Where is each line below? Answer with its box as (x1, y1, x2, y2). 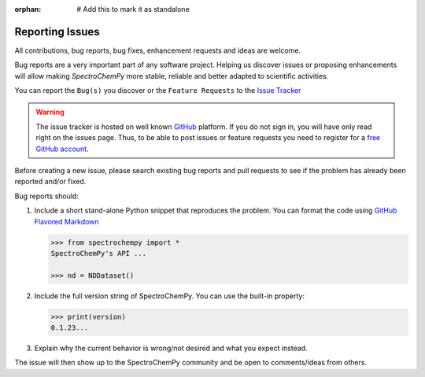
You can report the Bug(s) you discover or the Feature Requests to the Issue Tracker (14, 86, 301, 95)
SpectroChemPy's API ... (50, 249, 147, 257)
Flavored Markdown (34, 216, 99, 226)
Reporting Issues (14, 24, 100, 39)
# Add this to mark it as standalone (76, 5, 190, 13)
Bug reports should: (14, 191, 79, 201)
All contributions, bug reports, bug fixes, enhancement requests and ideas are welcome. (14, 46, 301, 55)
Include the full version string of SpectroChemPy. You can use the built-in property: (34, 291, 305, 301)
